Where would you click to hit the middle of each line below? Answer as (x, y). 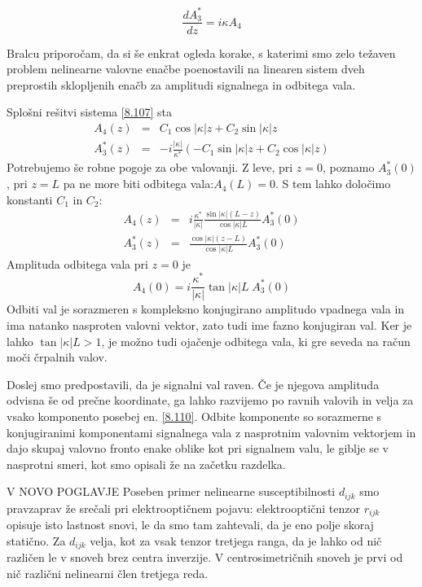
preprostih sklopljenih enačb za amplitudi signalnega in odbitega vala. (181, 84)
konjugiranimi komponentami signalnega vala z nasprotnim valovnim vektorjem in (211, 432)
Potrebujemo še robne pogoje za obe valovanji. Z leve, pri (150, 167)
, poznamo (349, 167)
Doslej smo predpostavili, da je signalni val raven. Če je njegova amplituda (193, 384)
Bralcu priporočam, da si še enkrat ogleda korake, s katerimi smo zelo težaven (201, 53)
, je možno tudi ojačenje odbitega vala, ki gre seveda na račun (256, 341)
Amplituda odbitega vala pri (77, 263)
